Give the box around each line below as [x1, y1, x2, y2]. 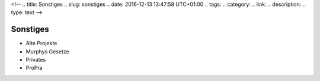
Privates [25, 56, 46, 63]
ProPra [25, 65, 43, 72]
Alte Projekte [25, 40, 57, 47]
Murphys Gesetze [25, 48, 69, 55]
